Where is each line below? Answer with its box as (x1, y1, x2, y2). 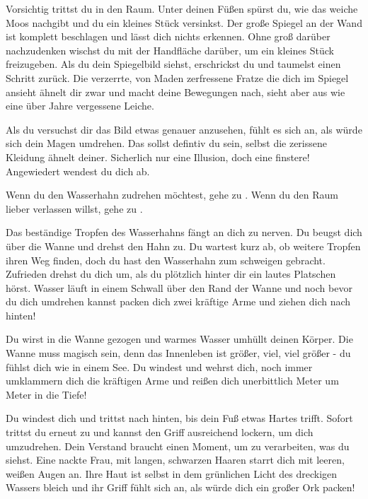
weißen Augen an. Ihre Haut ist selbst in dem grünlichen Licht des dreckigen (6, 466, 338, 481)
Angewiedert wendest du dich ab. (6, 163, 150, 178)
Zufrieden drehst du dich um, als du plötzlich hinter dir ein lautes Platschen (6, 266, 336, 281)
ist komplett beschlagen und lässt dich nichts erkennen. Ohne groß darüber (6, 29, 330, 44)
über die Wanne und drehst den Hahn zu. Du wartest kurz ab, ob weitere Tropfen (6, 238, 361, 253)
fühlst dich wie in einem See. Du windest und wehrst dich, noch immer (6, 359, 313, 374)
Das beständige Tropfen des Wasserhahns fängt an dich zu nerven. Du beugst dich (6, 225, 362, 240)
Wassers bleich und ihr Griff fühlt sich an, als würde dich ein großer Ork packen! (6, 480, 355, 495)
